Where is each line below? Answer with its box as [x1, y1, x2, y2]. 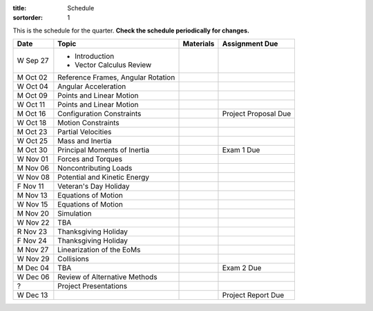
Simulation [57, 209, 92, 218]
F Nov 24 [17, 236, 48, 245]
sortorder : [12, 14, 43, 22]
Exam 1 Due [222, 145, 260, 155]
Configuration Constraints [57, 109, 142, 119]
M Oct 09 [17, 91, 48, 100]
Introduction [75, 52, 115, 62]
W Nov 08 [17, 173, 50, 182]
